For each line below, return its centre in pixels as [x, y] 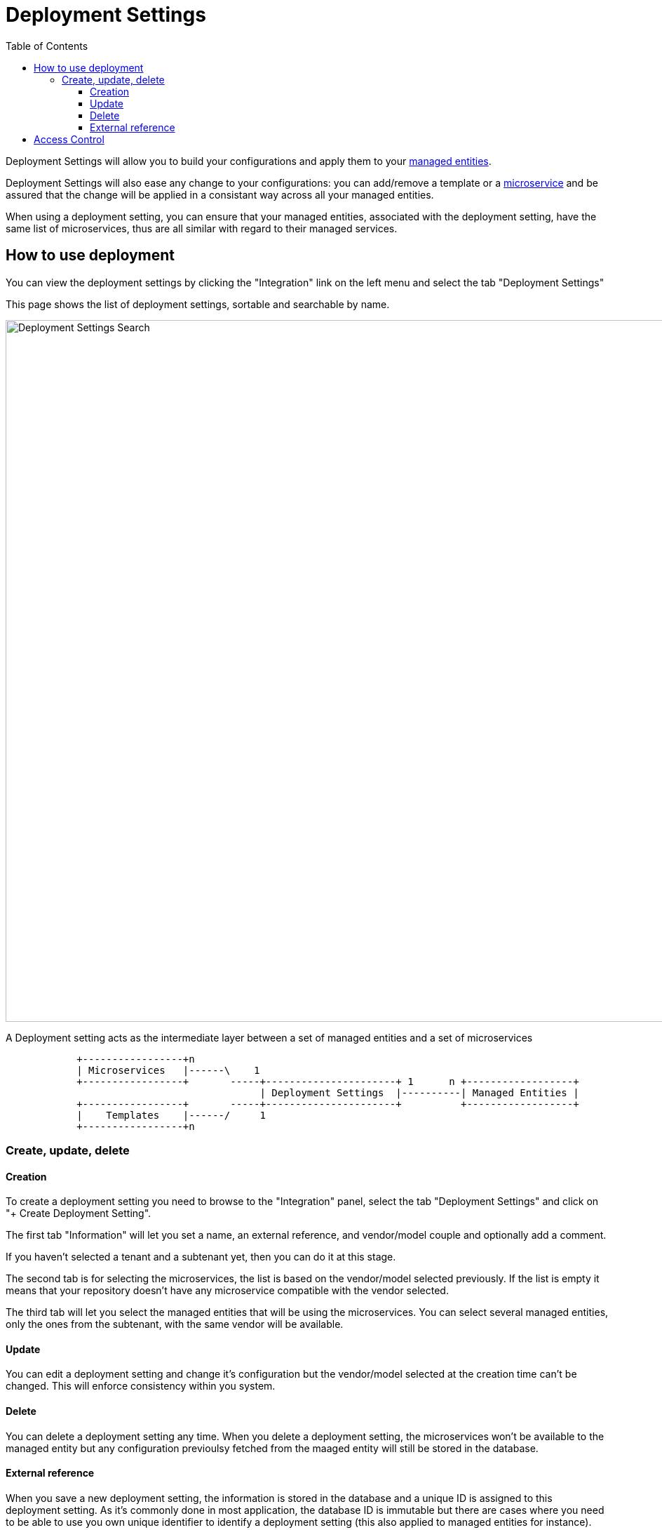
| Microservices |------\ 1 [168, 1070]
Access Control [69, 139]
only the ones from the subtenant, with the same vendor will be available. [175, 1324]
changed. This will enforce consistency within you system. [141, 1386]
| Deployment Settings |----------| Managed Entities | [419, 1092]
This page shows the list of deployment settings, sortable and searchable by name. [198, 304]
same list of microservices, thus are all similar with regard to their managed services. [202, 228]
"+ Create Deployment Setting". [79, 1213]
